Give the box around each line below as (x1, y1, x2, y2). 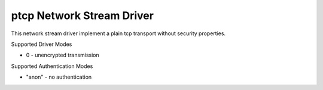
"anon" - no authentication (26, 73, 92, 80)
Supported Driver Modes (11, 41, 72, 48)
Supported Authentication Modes (11, 63, 93, 70)
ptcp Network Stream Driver (11, 9, 154, 22)
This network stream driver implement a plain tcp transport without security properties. (11, 30, 226, 37)
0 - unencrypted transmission (26, 51, 100, 59)
